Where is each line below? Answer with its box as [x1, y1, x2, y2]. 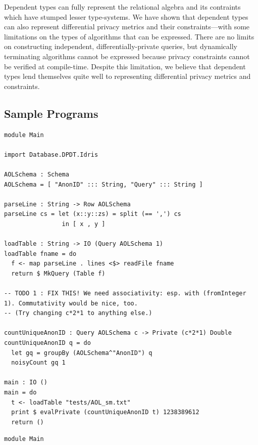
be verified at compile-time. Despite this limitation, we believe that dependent [4, 61, 246, 71]
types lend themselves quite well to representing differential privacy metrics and [4, 71, 251, 81]
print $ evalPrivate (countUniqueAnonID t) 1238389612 [11, 409, 199, 416]
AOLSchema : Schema [4, 170, 69, 178]
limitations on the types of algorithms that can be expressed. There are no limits [4, 31, 254, 41]
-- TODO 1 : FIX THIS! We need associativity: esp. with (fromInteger [4, 290, 246, 297]
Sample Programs [4, 105, 98, 121]
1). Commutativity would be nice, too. [4, 299, 138, 307]
